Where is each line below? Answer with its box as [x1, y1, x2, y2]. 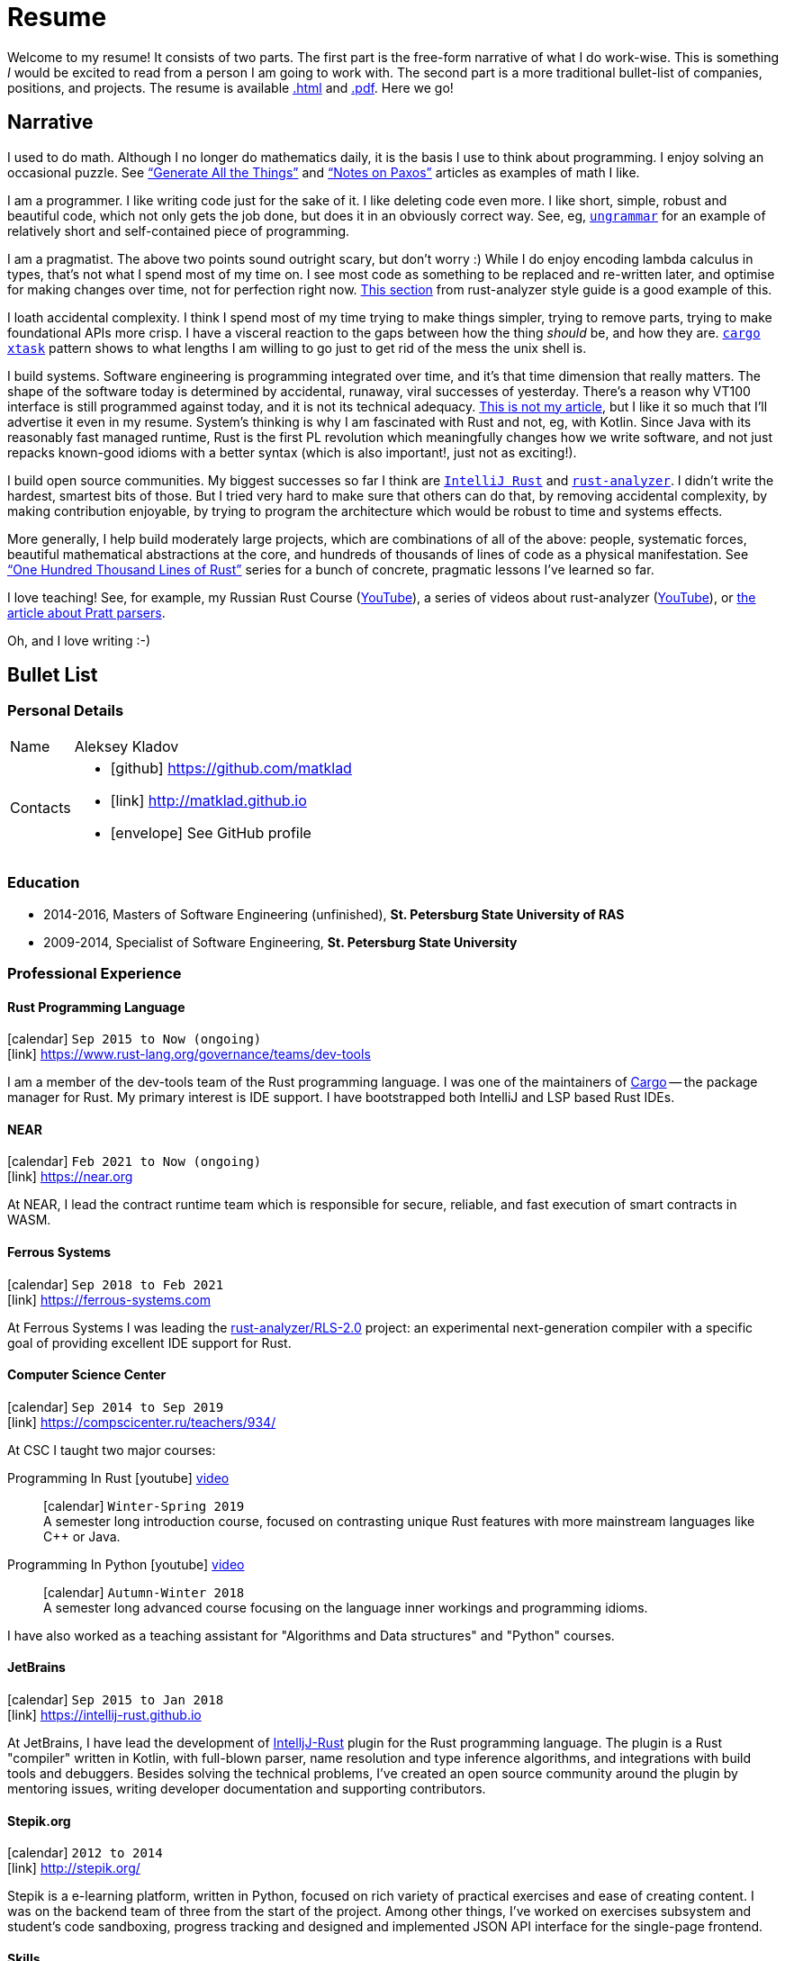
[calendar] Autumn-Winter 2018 [43, 1584, 245, 1600]
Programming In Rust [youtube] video [7, 1469, 230, 1486]
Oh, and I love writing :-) [7, 632, 151, 648]
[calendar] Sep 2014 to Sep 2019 [7, 1398, 224, 1414]
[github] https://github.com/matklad [110, 758, 352, 777]
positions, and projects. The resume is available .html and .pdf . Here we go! [7, 79, 454, 95]
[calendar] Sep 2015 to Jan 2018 [7, 1692, 224, 1708]
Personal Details [7, 701, 124, 720]
